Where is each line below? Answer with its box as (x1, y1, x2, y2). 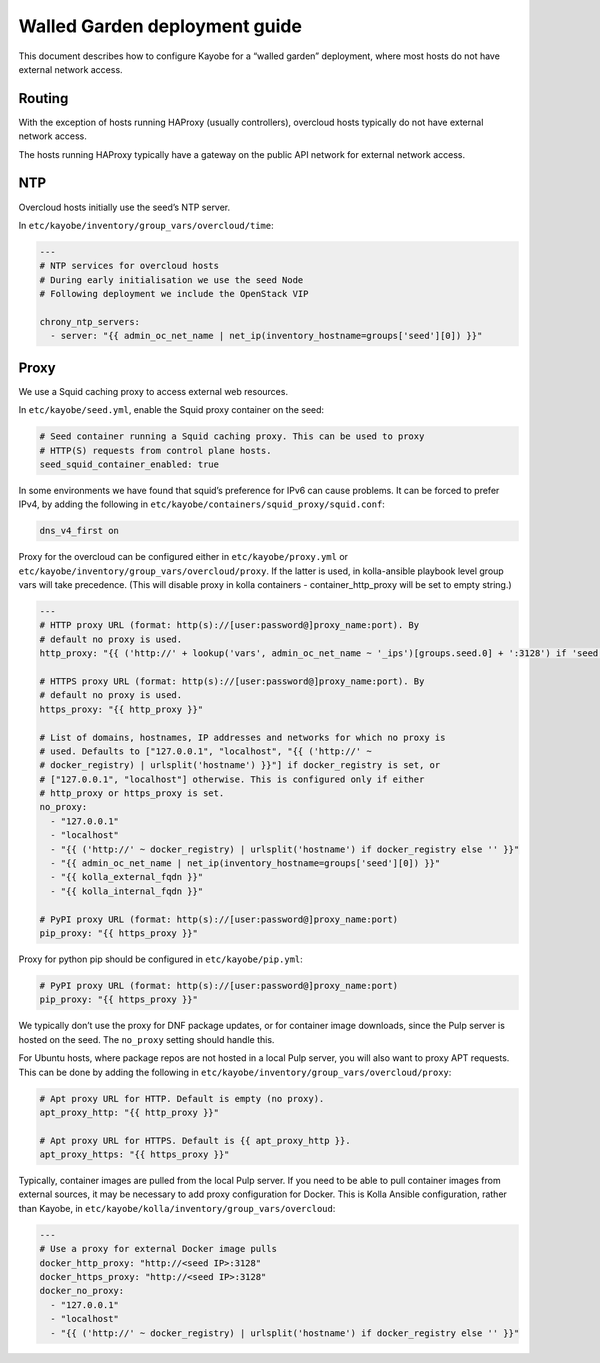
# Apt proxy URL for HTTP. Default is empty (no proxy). (39, 1093, 325, 1104)
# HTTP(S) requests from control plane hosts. (39, 445, 272, 456)
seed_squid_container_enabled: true (39, 458, 220, 470)
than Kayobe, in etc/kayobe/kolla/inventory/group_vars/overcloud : (18, 1202, 336, 1214)
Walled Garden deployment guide (18, 15, 302, 37)
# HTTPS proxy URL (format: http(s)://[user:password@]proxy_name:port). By (39, 675, 425, 687)
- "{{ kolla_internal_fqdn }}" (50, 885, 204, 897)
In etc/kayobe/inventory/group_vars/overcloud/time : (18, 219, 274, 231)
